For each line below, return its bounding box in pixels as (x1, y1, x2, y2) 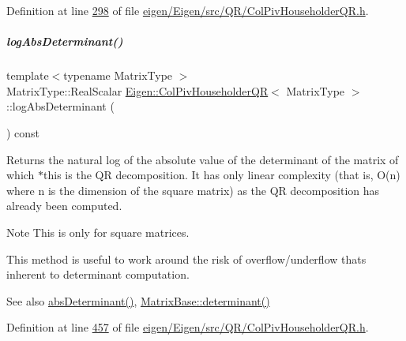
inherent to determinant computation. (6, 266, 190, 283)
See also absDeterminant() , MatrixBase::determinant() (6, 292, 270, 309)
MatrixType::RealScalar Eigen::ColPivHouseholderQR (6, 82, 269, 99)
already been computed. (6, 197, 122, 214)
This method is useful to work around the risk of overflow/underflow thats (6, 250, 367, 267)
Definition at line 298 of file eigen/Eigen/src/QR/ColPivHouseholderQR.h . (6, 2, 369, 18)
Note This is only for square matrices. (6, 223, 190, 240)
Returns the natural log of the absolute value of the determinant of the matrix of (6, 151, 399, 167)
